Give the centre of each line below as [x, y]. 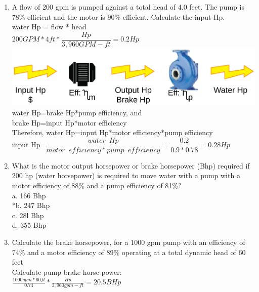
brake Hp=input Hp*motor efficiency [69, 122]
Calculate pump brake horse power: [67, 272]
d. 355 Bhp [29, 225]
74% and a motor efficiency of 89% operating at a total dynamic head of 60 [129, 252]
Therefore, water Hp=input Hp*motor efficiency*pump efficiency [112, 132]
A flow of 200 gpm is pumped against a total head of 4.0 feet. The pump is [128, 7]
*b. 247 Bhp [31, 205]
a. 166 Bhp [29, 195]
